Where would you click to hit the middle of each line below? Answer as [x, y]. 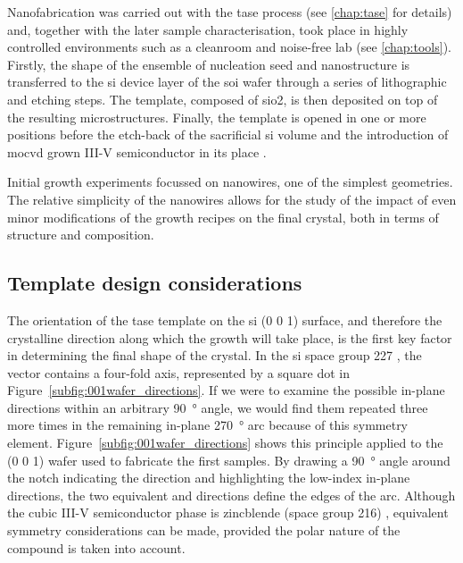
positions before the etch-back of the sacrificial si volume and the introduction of [228, 134]
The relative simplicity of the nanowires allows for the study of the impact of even [232, 199]
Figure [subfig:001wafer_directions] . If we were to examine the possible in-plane [226, 390]
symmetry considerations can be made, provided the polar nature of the [204, 530]
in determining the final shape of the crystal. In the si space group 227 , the [215, 355]
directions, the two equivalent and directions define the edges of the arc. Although [231, 495]
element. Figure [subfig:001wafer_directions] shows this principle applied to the [225, 443]
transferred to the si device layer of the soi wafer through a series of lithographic [227, 82]
